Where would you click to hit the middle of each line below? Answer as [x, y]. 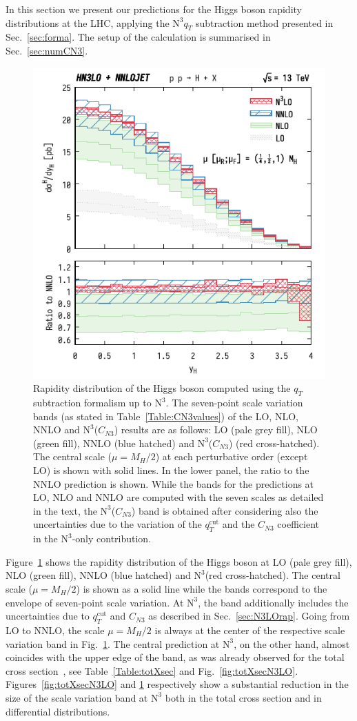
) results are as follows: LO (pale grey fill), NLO [216, 429]
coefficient [298, 524]
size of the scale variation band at [77, 697]
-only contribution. [112, 539]
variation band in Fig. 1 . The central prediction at [113, 643]
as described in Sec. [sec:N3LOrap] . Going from [249, 616]
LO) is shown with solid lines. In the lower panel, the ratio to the [171, 470]
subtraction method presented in [264, 22]
